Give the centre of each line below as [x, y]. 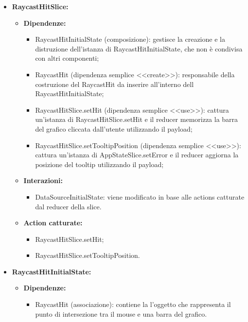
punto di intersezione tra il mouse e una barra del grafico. [121, 314]
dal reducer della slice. [68, 206]
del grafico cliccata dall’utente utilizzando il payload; [114, 128]
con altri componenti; [67, 58]
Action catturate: [53, 223]
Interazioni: [43, 180]
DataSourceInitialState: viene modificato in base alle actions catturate [140, 196]
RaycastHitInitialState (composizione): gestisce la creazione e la [130, 39]
